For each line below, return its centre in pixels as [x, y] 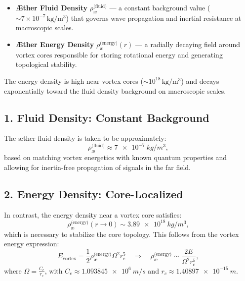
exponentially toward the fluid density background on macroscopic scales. [115, 90]
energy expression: [32, 244]
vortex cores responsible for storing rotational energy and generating [119, 54]
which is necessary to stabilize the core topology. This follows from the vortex [122, 234]
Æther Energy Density [55, 44]
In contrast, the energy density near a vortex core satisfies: [93, 214]
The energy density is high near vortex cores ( [74, 81]
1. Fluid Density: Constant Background [107, 117]
